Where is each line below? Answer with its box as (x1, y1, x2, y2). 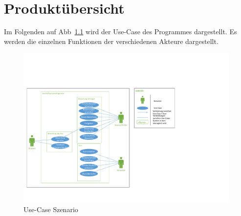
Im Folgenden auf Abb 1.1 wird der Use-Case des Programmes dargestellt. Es (4, 26, 237, 37)
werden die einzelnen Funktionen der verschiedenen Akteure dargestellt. (4, 36, 219, 46)
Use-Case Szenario (23, 204, 78, 214)
